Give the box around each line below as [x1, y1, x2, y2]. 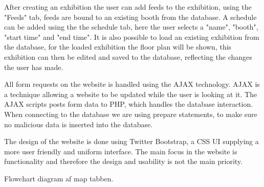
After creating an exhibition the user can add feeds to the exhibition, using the [4, 2, 252, 12]
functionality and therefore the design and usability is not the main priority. [4, 156, 243, 167]
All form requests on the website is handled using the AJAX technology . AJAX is [4, 79, 260, 89]
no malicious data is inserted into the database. [4, 119, 153, 129]
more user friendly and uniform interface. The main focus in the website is [4, 146, 237, 156]
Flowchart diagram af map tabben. [4, 173, 114, 183]
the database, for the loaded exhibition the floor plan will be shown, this [4, 41, 232, 52]
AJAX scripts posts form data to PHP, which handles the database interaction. [4, 99, 253, 109]
